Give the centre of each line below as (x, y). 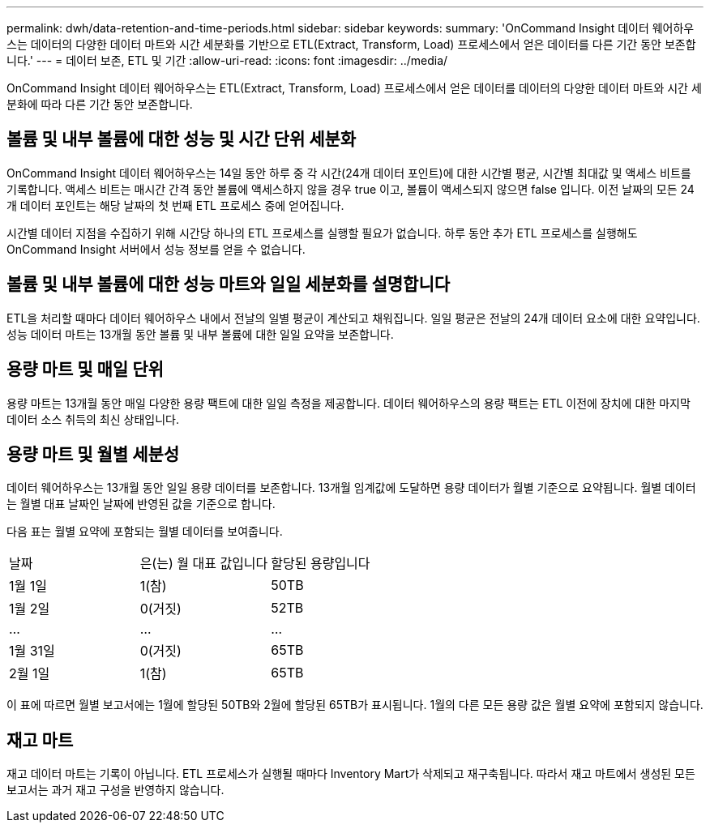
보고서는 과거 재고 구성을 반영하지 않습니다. (115, 790)
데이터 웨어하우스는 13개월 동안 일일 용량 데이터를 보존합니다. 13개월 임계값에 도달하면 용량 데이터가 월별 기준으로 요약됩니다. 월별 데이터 (351, 488)
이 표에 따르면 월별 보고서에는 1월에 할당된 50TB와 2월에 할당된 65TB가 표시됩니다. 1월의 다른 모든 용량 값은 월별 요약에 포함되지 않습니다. (355, 705)
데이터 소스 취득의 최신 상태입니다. (93, 419)
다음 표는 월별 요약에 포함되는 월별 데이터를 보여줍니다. (145, 532)
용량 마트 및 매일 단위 (85, 370)
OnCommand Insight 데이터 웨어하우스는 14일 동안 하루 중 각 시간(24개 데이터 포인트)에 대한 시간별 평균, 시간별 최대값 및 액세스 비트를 (349, 173)
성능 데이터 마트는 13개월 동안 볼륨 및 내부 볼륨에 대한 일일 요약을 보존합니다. (200, 334)
